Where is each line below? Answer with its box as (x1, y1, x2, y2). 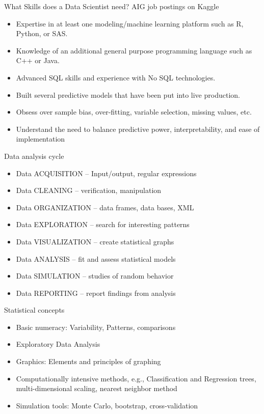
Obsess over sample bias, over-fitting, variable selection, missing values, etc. (16, 106, 252, 117)
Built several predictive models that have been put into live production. (16, 89, 240, 100)
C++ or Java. (16, 55, 60, 66)
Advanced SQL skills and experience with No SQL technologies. (16, 72, 216, 82)
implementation (16, 133, 65, 144)
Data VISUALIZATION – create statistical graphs (16, 236, 174, 246)
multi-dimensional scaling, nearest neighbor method (16, 383, 177, 394)
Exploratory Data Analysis (16, 339, 100, 349)
